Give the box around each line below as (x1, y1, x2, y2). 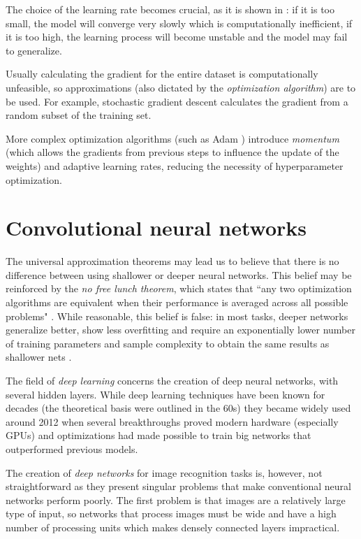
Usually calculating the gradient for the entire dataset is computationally (6, 66, 318, 81)
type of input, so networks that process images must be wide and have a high (6, 506, 337, 521)
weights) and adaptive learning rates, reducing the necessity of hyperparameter (6, 158, 344, 173)
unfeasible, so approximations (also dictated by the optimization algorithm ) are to (6, 80, 356, 94)
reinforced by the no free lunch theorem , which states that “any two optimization (6, 281, 352, 296)
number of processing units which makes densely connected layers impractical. (6, 519, 340, 534)
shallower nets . (6, 350, 72, 364)
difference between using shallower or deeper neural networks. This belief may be (6, 267, 352, 282)
